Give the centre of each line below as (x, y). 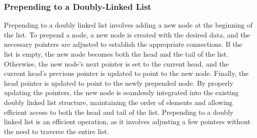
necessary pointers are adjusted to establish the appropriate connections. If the (123, 44)
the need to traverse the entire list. (56, 131)
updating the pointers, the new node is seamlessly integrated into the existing (121, 92)
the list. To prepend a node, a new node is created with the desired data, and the (127, 34)
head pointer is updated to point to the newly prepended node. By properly (119, 83)
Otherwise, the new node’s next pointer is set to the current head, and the (116, 63)
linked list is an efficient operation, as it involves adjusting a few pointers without (127, 121)
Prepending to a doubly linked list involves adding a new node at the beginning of (128, 25)
